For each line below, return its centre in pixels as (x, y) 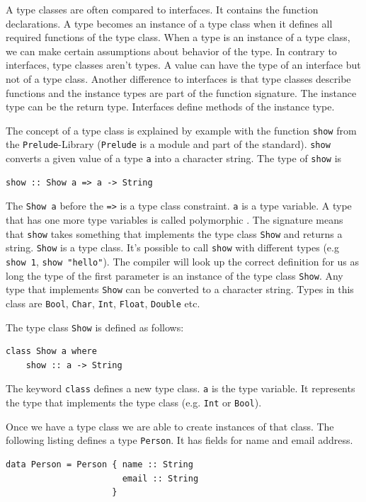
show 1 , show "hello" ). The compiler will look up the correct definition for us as (183, 261)
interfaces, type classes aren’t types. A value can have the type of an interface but (183, 65)
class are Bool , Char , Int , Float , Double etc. (103, 303)
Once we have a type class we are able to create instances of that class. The (170, 426)
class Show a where (51, 352)
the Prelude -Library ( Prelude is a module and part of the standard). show (168, 144)
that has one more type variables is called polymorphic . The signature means (175, 219)
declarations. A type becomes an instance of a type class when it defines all (169, 23)
